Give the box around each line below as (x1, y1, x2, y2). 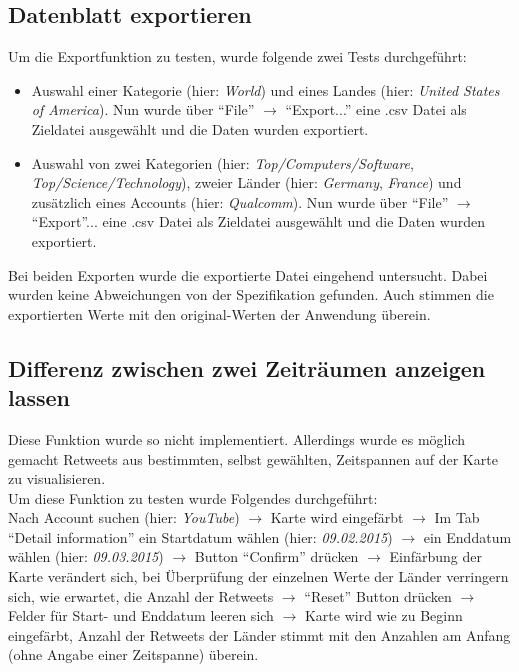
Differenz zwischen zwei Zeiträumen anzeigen (8, 352, 486, 383)
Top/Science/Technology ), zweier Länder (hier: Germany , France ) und (31, 172, 462, 193)
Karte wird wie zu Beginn (304, 605, 463, 626)
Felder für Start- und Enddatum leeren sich (8, 605, 274, 626)
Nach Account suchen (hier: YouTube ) (8, 507, 240, 528)
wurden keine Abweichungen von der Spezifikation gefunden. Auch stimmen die (8, 284, 494, 305)
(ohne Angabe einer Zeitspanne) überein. (8, 644, 259, 665)
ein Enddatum (423, 526, 512, 547)
